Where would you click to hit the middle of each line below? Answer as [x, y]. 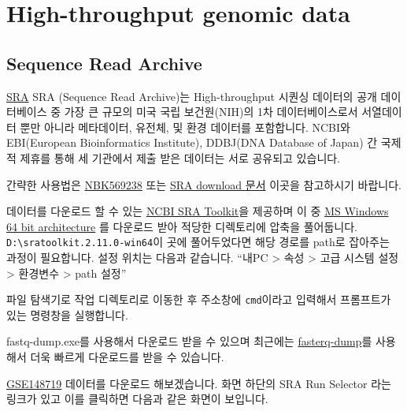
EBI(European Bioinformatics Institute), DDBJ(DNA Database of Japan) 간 [192, 142]
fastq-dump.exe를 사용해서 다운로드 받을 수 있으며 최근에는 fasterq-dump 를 [189, 341]
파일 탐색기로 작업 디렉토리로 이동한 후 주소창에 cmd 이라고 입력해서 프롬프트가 [199, 299]
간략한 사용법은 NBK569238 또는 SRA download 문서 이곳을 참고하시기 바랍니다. [204, 184]
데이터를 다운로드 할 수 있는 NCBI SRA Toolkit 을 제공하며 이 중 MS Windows [198, 211]
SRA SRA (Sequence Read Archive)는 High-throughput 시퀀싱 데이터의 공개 [192, 96]
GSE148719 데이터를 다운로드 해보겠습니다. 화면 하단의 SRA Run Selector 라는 [199, 383]
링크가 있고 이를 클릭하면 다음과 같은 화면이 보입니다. [137, 399]
